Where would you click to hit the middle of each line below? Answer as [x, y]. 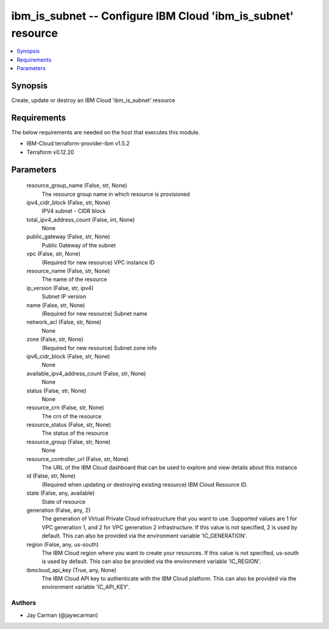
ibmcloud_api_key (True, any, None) [72, 570]
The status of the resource [75, 433]
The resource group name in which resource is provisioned [116, 194]
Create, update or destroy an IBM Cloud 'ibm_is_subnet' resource [93, 100]
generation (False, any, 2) [58, 510]
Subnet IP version [64, 297]
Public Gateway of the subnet [79, 245]
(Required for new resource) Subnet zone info [99, 347]
